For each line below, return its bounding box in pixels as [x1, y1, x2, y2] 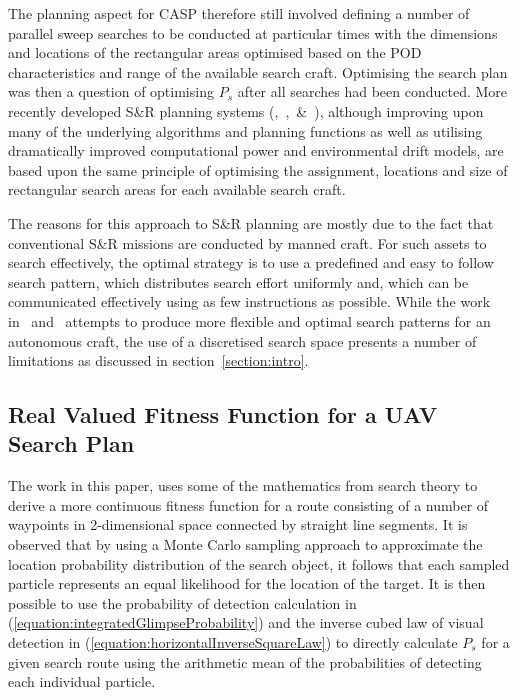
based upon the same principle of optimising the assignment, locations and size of [8, 159, 508, 180]
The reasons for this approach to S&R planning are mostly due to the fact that [8, 212, 494, 233]
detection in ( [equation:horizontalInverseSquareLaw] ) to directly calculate [8, 632, 458, 653]
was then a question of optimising [8, 81, 214, 102]
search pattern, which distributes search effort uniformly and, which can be [8, 271, 469, 292]
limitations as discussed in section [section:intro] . [8, 350, 309, 371]
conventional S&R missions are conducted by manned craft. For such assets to [8, 232, 487, 253]
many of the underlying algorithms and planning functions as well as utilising [8, 120, 483, 141]
